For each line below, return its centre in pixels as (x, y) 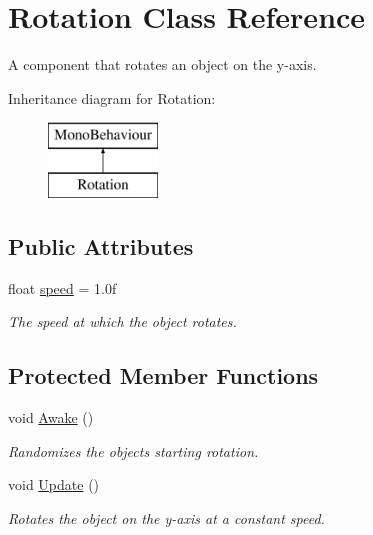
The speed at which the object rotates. (122, 321)
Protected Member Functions (163, 375)
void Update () (54, 484)
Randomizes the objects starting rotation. (133, 450)
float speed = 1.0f (62, 287)
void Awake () (51, 417)
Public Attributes (101, 245)
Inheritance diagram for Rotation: (112, 97)
